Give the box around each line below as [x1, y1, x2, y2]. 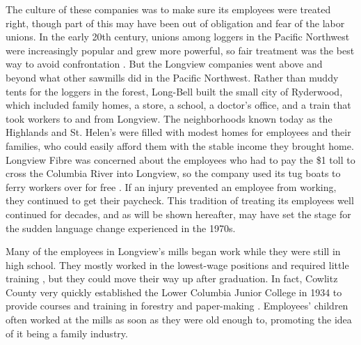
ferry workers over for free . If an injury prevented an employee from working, [6, 179, 337, 194]
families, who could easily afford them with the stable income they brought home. [6, 138, 354, 153]
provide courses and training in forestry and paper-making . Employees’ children [6, 298, 348, 313]
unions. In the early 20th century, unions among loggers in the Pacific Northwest [6, 29, 350, 44]
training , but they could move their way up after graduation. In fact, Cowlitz [6, 271, 338, 286]
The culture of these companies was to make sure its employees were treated [6, 2, 331, 16]
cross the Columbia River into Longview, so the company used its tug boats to [6, 166, 341, 181]
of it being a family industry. [6, 325, 128, 340]
